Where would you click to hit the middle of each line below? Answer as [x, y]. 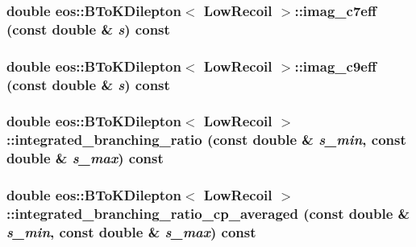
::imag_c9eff [335, 66]
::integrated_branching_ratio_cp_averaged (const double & [208, 214]
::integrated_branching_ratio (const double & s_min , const [206, 140]
